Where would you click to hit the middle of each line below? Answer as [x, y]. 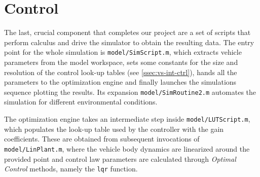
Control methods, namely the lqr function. [71, 169]
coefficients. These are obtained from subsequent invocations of [102, 139]
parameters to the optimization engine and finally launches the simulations [120, 82]
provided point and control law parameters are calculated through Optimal [120, 158]
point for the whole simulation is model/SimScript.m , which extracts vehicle [123, 52]
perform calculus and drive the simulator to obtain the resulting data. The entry [129, 42]
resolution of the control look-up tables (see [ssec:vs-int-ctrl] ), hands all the [121, 72]
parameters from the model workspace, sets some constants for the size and [121, 62]
